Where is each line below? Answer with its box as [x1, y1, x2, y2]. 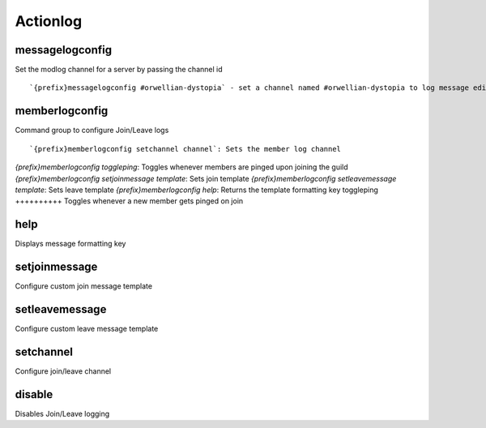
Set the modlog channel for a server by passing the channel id [15, 65, 223, 75]
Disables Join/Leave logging [15, 409, 110, 418]
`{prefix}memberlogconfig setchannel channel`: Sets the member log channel [29, 144, 342, 153]
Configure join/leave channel [15, 366, 112, 376]
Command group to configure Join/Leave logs [15, 126, 169, 135]
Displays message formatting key [15, 239, 126, 249]
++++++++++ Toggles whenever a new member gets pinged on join [15, 196, 244, 206]
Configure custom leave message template [15, 324, 159, 334]
